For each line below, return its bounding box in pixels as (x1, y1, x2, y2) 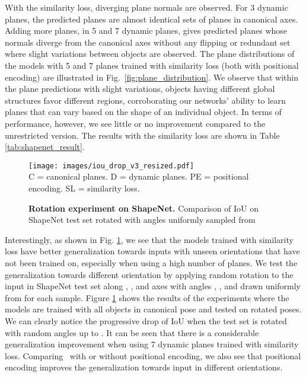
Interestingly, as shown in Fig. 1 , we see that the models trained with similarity (5, 233, 294, 245)
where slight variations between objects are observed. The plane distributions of (5, 47, 295, 60)
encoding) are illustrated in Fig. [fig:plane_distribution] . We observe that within (5, 71, 298, 83)
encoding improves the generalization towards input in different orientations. (5, 361, 283, 373)
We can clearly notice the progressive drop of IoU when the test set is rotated (5, 314, 287, 327)
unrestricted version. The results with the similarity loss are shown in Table (5, 129, 280, 141)
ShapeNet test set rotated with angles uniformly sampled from (28, 213, 256, 226)
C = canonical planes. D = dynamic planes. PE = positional (28, 170, 249, 183)
